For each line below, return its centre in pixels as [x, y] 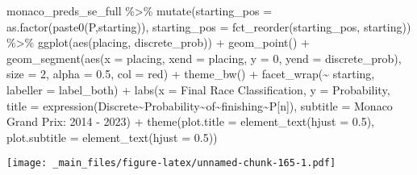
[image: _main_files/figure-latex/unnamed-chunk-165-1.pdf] [171, 163]
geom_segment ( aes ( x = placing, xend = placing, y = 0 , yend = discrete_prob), [204, 58]
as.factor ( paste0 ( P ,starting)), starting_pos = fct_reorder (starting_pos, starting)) [209, 26]
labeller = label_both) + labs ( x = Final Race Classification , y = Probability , [198, 89]
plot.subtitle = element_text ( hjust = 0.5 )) [112, 137]
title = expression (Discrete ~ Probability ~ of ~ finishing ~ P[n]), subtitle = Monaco [200, 105]
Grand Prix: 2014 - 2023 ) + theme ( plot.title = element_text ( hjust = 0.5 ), [190, 121]
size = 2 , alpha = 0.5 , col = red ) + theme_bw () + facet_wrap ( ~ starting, [191, 74]
